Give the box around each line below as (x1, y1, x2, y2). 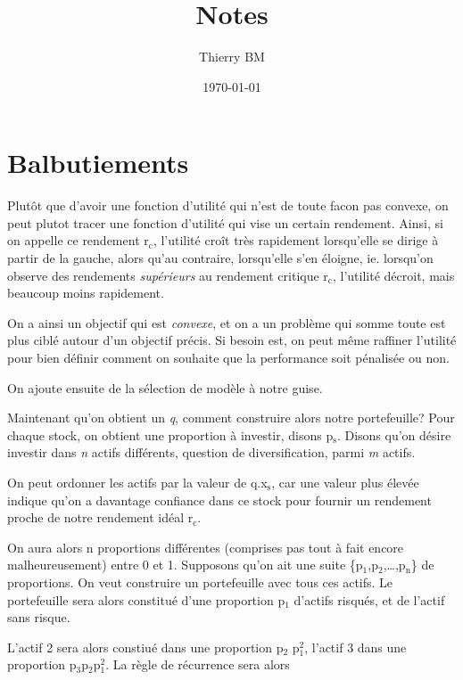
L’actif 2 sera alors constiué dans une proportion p (7, 637, 284, 656)
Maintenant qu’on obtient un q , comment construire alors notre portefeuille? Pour (7, 408, 455, 427)
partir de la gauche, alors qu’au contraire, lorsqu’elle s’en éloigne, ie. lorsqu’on (7, 249, 434, 267)
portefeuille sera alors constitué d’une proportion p (7, 590, 285, 609)
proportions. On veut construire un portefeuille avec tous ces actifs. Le (7, 572, 393, 591)
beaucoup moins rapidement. (7, 283, 164, 302)
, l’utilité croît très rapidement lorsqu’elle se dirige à (153, 231, 439, 250)
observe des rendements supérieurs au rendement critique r (7, 266, 328, 284)
